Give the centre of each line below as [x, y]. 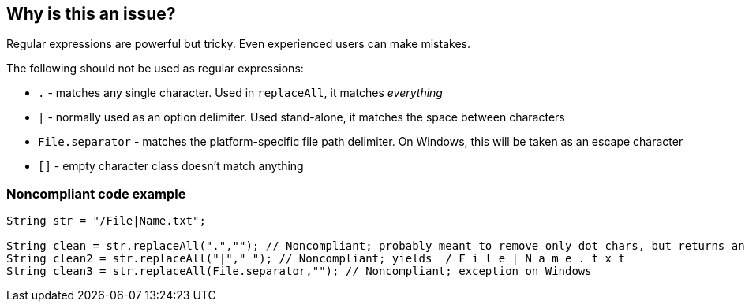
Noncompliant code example [96, 193]
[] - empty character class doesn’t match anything [171, 166]
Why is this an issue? [91, 14]
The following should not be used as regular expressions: [155, 69]
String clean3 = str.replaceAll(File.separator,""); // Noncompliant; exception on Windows [299, 271]
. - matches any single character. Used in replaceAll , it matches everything [240, 93]
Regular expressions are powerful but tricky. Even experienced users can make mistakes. [238, 44]
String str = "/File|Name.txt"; [106, 221]
